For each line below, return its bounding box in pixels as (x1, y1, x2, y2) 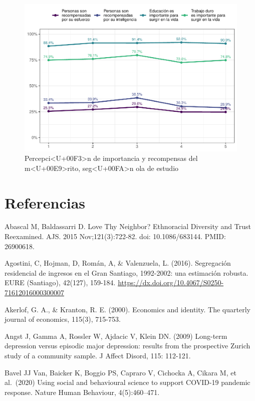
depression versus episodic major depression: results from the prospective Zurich (5, 340, 250, 351)
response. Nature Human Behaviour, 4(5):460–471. (5, 386, 160, 397)
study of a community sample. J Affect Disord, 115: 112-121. (5, 350, 191, 360)
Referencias (5, 192, 86, 213)
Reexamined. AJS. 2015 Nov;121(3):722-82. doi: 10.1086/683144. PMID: (5, 231, 226, 242)
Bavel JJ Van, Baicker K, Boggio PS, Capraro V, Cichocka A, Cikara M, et (5, 367, 236, 377)
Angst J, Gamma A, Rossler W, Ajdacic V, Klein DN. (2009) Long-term (5, 330, 227, 341)
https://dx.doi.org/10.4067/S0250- (118, 277, 224, 288)
